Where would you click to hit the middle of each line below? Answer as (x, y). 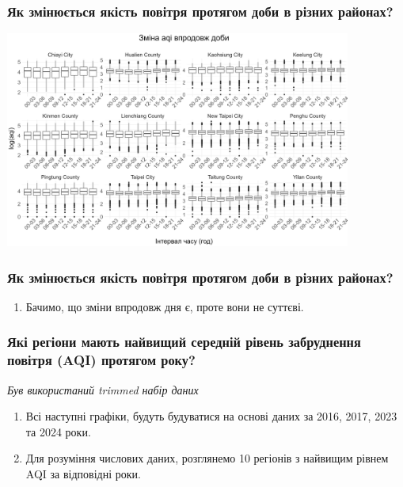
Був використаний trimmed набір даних (103, 389)
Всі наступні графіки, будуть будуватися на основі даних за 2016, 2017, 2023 (211, 416)
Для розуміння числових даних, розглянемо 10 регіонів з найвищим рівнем (207, 458)
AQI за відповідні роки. (83, 473)
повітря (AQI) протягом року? (101, 360)
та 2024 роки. (58, 431)
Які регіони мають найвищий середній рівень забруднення (184, 342)
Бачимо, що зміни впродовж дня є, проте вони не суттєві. (165, 306)
